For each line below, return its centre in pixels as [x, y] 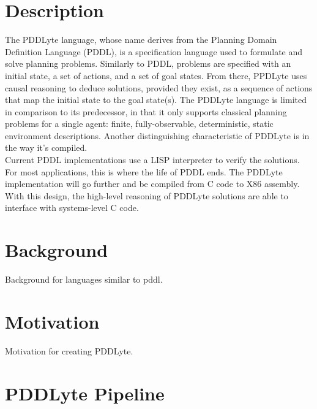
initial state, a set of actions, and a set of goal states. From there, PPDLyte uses [156, 75]
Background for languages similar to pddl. [84, 279]
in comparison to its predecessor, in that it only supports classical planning [146, 111]
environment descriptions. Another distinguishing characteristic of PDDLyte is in [157, 135]
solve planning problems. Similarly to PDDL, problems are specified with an [148, 63]
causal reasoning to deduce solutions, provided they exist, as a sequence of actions [159, 87]
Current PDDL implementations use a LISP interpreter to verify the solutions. [152, 160]
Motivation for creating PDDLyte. [69, 350]
